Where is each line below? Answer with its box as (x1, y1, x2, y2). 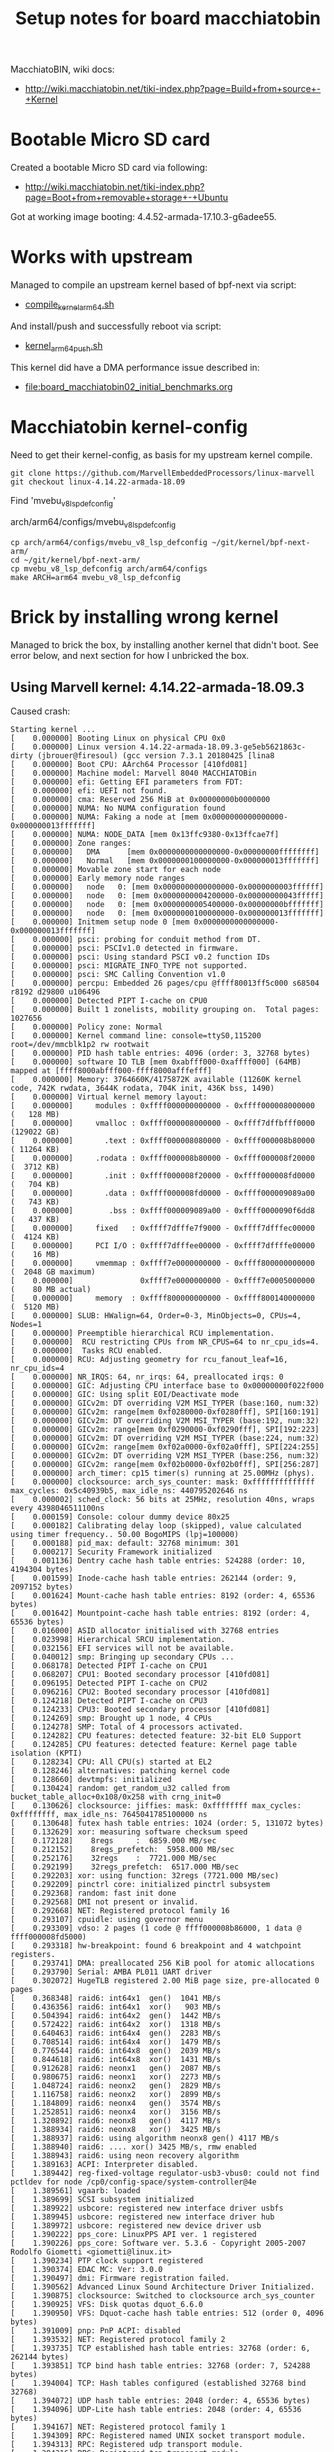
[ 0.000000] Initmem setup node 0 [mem (10, 917, 190, 927)
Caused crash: (10, 705, 71, 717)
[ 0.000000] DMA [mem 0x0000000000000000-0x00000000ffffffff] (10, 847, 320, 857)
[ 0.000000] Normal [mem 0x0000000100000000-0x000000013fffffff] (10, 855, 320, 866)
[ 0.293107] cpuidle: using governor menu (10, 1914, 203, 1924)
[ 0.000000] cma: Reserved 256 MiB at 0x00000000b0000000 (10, 794, 271, 804)
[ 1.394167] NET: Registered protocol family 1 (10, 2422, 226, 2432)
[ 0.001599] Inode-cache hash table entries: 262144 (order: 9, (10, 1573, 298, 1583)
